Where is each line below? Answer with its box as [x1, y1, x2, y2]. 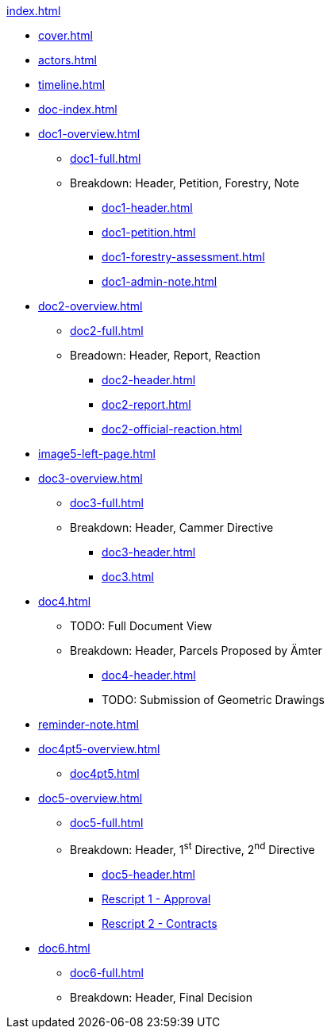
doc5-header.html [102, 867, 195, 881]
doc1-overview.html [38, 127, 140, 140]
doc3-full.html [70, 496, 144, 510]
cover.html [38, 29, 93, 42]
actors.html [38, 53, 97, 67]
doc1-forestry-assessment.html [102, 250, 265, 264]
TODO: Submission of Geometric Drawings [102, 693, 325, 706]
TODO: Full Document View [70, 619, 213, 633]
